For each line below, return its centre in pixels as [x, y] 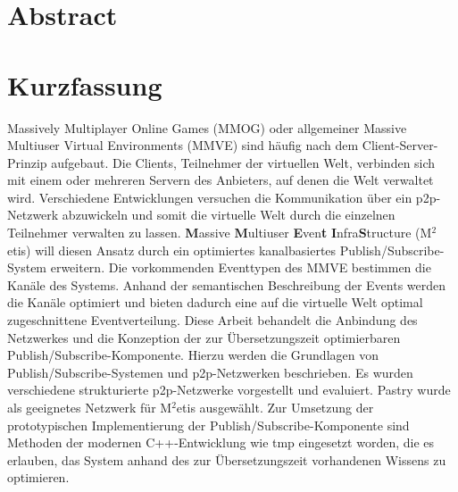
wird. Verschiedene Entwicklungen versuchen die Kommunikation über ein [210, 197]
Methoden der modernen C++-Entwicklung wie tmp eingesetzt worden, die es [221, 442]
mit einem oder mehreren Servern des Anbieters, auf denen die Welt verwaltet [221, 180]
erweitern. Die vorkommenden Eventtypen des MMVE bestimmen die [241, 267]
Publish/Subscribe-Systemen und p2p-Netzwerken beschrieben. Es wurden [210, 372]
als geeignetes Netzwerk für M [90, 407]
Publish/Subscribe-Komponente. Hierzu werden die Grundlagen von [193, 355]
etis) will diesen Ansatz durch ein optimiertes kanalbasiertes [172, 250]
